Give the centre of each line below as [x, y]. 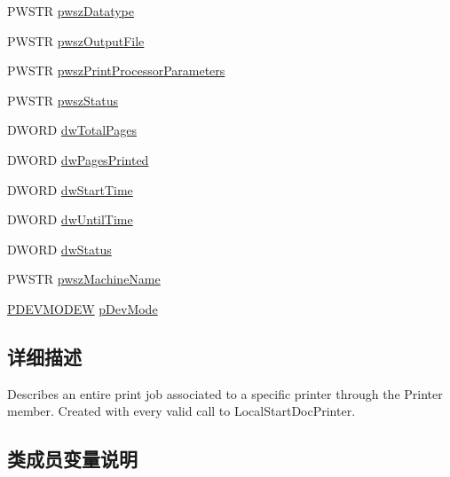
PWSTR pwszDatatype [71, 11]
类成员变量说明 [72, 459]
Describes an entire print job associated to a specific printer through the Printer [225, 393]
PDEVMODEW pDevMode [83, 308]
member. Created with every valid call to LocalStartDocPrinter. [182, 411]
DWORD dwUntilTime [70, 219]
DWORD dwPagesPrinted [78, 159]
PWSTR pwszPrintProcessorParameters [116, 70]
